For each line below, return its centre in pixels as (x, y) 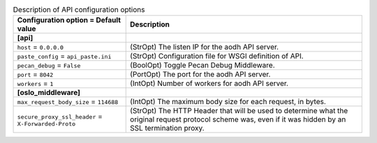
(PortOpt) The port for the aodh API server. (200, 74)
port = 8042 (35, 74)
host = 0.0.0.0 (40, 47)
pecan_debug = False (49, 65)
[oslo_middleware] (49, 92)
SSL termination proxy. (168, 128)
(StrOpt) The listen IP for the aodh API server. (205, 47)
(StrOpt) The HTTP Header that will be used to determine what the (239, 111)
